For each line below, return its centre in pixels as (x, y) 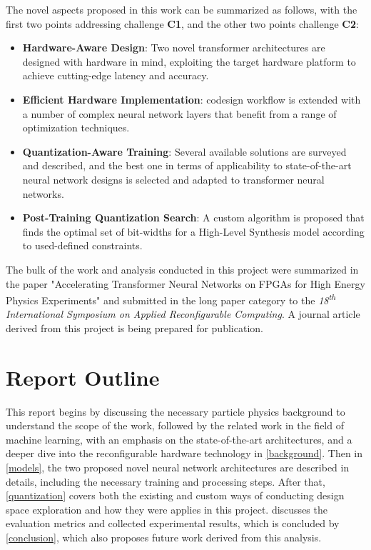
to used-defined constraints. (82, 245)
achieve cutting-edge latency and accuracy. (116, 75)
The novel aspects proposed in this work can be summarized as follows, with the (182, 9)
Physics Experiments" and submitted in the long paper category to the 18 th (171, 299)
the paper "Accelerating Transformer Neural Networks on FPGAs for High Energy (185, 283)
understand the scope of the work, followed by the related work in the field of (175, 425)
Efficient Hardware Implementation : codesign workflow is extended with (192, 99)
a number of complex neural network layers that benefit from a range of (179, 113)
